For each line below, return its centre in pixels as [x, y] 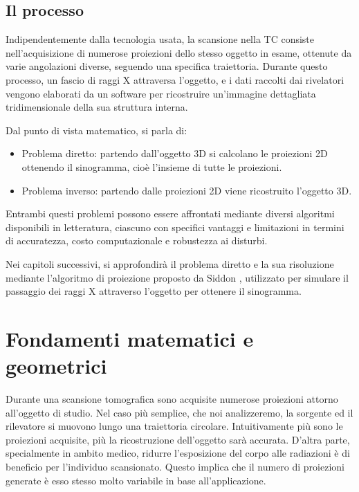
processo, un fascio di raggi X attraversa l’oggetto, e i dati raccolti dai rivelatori [175, 79]
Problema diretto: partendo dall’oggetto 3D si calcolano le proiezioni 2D [175, 153]
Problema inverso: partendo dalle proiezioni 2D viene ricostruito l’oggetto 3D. [187, 190]
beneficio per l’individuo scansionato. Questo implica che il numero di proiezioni [175, 466]
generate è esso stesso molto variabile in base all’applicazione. [136, 480]
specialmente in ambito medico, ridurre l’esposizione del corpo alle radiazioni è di [178, 453]
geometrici [56, 366]
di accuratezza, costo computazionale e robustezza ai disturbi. [137, 240]
